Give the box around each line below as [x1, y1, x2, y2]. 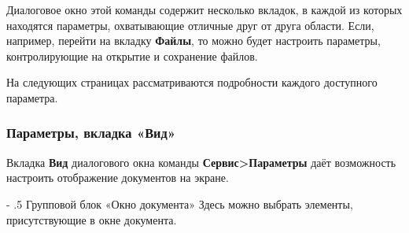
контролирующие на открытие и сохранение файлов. [6, 47, 258, 64]
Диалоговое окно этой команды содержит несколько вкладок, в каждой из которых [6, 2, 403, 17]
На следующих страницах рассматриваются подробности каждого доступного [6, 74, 378, 91]
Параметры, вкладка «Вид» [6, 123, 176, 142]
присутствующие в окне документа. [6, 211, 177, 227]
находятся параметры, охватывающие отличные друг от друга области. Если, [6, 17, 374, 33]
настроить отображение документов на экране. [6, 169, 229, 186]
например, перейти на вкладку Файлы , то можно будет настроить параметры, [6, 32, 381, 49]
